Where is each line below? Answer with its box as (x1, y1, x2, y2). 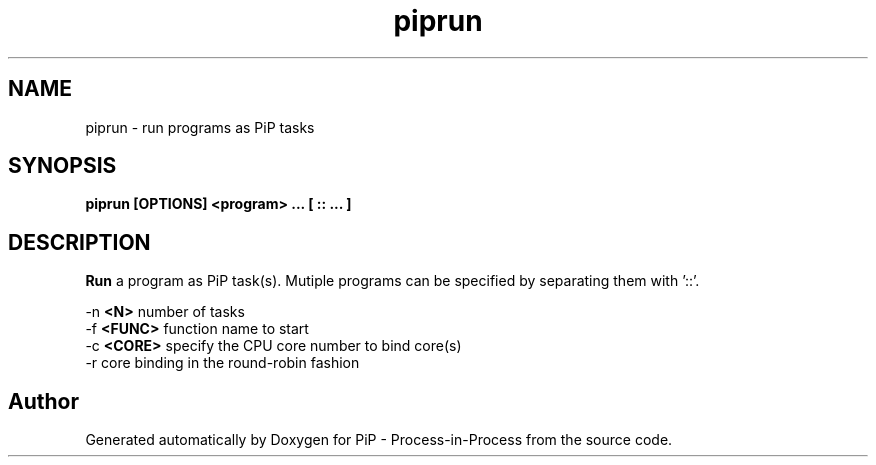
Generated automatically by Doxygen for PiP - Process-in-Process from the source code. (85, 431, 673, 449)
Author (8, 388, 79, 414)
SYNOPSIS (8, 153, 117, 179)
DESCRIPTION (8, 229, 151, 255)
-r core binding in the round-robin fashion (85, 354, 360, 372)
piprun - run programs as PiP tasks (85, 118, 315, 136)
